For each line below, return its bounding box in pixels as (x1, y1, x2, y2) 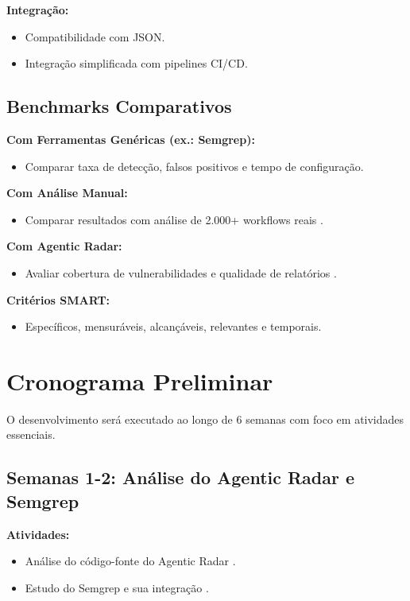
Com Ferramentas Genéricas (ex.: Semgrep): (6, 130, 255, 147)
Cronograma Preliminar (6, 364, 273, 397)
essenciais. (6, 426, 56, 443)
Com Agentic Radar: (6, 238, 122, 254)
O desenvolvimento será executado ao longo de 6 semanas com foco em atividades (6, 410, 404, 427)
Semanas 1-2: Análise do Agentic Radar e (6, 465, 355, 490)
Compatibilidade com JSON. (25, 28, 165, 45)
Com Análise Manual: (6, 184, 128, 201)
